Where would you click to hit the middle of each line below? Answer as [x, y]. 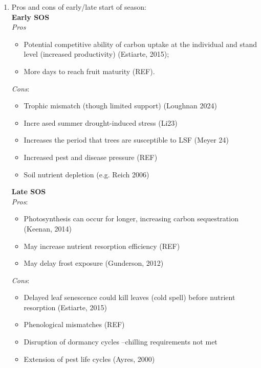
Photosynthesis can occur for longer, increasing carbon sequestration [131, 218]
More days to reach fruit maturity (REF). [89, 71]
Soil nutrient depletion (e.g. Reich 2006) [86, 174]
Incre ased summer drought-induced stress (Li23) [101, 122]
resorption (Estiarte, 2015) [65, 307]
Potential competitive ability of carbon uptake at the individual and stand [140, 44]
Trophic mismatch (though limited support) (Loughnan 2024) [120, 106]
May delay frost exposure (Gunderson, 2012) [94, 263]
